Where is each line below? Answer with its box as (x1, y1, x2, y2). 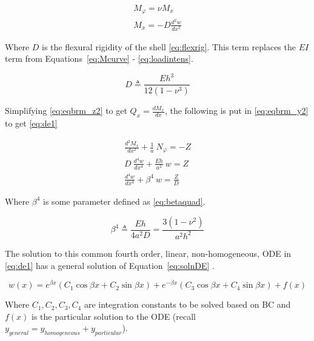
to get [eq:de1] (5, 117, 58, 130)
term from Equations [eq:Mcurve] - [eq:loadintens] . (5, 52, 193, 65)
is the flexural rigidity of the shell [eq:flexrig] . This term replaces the (42, 40, 296, 53)
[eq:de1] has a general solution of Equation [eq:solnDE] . (5, 259, 215, 271)
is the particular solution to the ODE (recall (32, 310, 196, 322)
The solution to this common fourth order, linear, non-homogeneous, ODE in (5, 247, 292, 259)
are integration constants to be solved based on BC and (84, 298, 291, 311)
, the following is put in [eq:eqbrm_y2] (164, 104, 309, 117)
